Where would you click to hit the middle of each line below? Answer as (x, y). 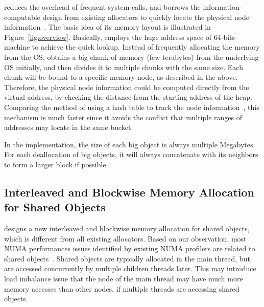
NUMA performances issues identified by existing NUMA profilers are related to (130, 248)
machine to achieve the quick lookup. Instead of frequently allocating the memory (132, 47)
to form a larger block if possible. (56, 164)
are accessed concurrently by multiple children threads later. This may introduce (130, 268)
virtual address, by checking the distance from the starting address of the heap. (128, 97)
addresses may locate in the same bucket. (69, 127)
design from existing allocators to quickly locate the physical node (146, 17)
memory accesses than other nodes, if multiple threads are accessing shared (122, 288)
